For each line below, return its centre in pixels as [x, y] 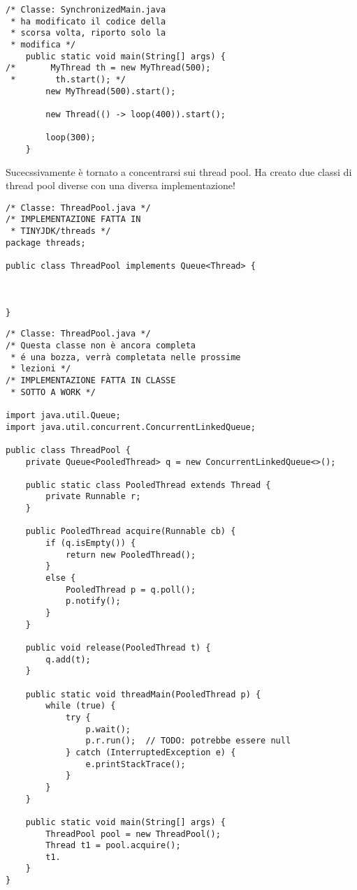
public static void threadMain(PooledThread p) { [143, 694]
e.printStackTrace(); [136, 764]
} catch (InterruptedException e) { [151, 752]
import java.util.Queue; [63, 415]
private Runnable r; [93, 497]
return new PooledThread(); [131, 555]
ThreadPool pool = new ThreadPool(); [133, 834]
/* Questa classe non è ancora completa [101, 345]
